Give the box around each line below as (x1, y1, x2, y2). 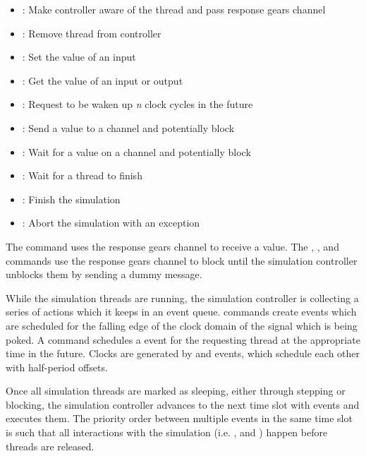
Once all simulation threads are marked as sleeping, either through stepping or (6, 383, 346, 398)
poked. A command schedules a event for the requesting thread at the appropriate (6, 332, 360, 347)
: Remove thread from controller (22, 25, 161, 40)
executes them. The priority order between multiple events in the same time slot (6, 411, 353, 426)
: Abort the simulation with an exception (22, 215, 200, 230)
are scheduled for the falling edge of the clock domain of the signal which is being (6, 318, 358, 332)
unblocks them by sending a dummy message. (6, 267, 202, 282)
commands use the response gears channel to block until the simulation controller (6, 253, 358, 268)
